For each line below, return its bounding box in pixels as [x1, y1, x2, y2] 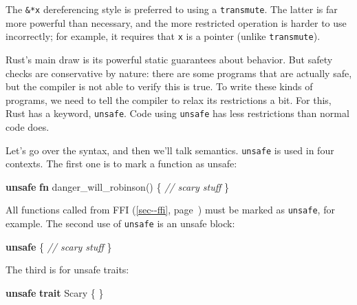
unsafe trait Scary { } [6, 285, 104, 299]
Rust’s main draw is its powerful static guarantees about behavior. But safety [6, 52, 333, 66]
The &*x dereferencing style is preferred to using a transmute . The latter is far [6, 2, 338, 16]
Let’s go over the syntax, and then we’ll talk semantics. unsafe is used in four [6, 143, 334, 157]
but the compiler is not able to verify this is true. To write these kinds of [6, 79, 313, 94]
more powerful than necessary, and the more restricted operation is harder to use [6, 15, 347, 30]
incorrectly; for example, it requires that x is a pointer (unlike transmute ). [6, 29, 321, 43]
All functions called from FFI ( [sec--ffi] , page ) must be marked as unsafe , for [6, 202, 335, 217]
